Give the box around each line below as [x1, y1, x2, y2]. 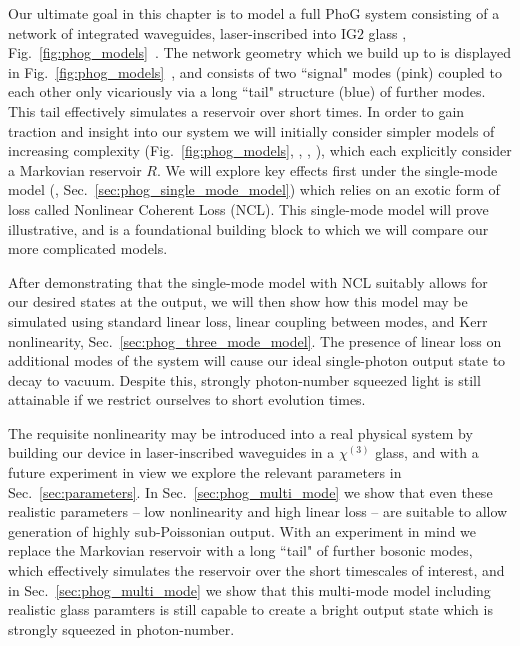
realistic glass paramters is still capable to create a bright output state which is [8, 599, 493, 620]
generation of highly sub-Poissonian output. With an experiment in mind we [8, 520, 477, 541]
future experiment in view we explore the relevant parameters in [8, 462, 402, 483]
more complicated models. [8, 238, 168, 259]
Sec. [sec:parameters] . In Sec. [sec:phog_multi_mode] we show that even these [8, 481, 493, 502]
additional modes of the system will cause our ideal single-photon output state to [8, 350, 506, 371]
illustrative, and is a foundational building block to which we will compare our [8, 218, 489, 239]
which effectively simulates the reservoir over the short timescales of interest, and [8, 560, 505, 581]
